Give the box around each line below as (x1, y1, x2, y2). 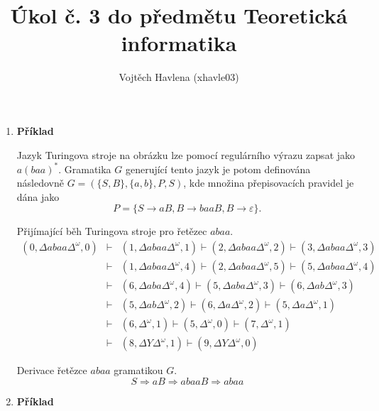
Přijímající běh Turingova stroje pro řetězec (16, 224, 207, 239)
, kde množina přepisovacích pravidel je (183, 175, 354, 190)
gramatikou (114, 363, 163, 378)
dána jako (16, 189, 60, 204)
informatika (121, 28, 237, 57)
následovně (16, 175, 64, 190)
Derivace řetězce (16, 363, 87, 378)
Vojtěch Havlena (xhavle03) (119, 70, 239, 84)
